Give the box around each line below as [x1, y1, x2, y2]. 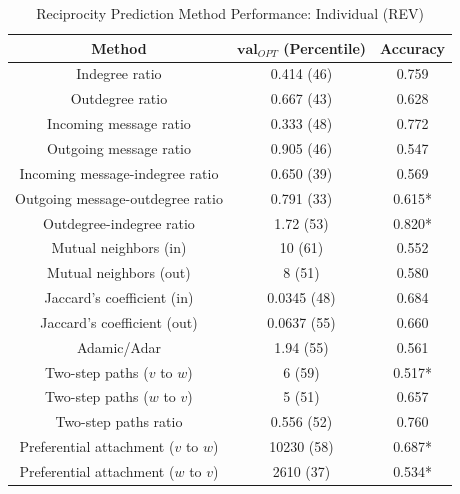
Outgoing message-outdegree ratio [15, 187, 223, 208]
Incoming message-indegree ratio [19, 162, 219, 183]
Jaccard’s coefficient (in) [44, 287, 194, 308]
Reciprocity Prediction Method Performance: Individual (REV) [36, 3, 424, 23]
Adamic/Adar [76, 336, 161, 357]
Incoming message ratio [47, 113, 191, 134]
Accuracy [380, 37, 446, 58]
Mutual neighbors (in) [51, 237, 187, 258]
